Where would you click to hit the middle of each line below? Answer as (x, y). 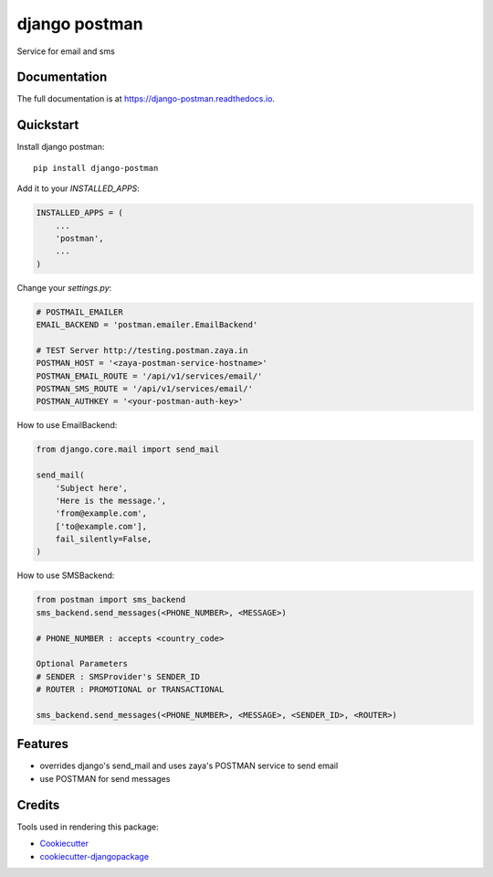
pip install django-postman (96, 168)
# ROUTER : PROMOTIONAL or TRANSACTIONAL (130, 690)
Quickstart (48, 125)
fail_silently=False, (104, 539)
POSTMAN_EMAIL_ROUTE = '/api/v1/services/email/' (149, 376)
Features (42, 744)
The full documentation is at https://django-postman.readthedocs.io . (146, 99)
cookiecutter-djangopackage (94, 856)
